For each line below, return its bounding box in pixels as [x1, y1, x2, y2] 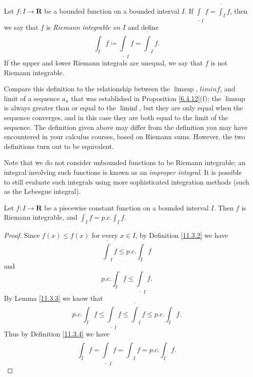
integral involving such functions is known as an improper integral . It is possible [4, 167, 242, 177]
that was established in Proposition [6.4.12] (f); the [71, 93, 221, 103]
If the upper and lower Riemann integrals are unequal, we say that [4, 58, 203, 68]
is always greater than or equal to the [4, 103, 116, 113]
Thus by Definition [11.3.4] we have [4, 329, 110, 339]
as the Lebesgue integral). [4, 186, 81, 196]
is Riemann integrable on [46, 21, 120, 32]
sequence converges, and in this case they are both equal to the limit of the [4, 112, 229, 123]
